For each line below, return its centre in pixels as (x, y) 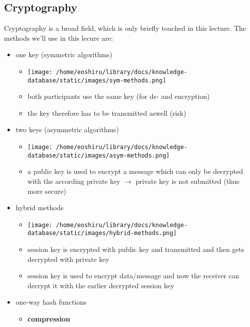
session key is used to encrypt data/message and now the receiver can (133, 276)
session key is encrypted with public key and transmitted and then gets (136, 249)
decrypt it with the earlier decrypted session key (101, 285)
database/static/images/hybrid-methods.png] (102, 233)
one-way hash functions (51, 302)
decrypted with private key (68, 259)
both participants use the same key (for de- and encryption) (119, 96)
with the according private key (74, 181)
